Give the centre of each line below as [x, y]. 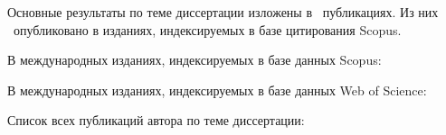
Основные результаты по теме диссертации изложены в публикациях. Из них [223, 12]
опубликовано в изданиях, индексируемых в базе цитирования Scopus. [207, 29]
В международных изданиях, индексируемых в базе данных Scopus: [195, 60]
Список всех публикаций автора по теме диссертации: [156, 120]
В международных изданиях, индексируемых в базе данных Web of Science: [217, 90]
